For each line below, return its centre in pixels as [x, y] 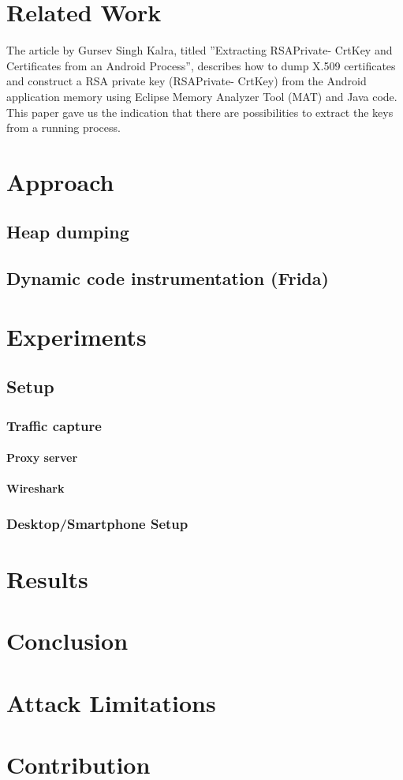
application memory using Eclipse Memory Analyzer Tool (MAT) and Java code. [202, 96]
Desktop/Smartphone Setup [97, 523]
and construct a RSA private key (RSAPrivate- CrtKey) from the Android [187, 81]
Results [47, 579]
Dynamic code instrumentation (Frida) [168, 278]
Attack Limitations [111, 702]
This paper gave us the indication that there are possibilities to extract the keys [200, 112]
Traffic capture [54, 425]
